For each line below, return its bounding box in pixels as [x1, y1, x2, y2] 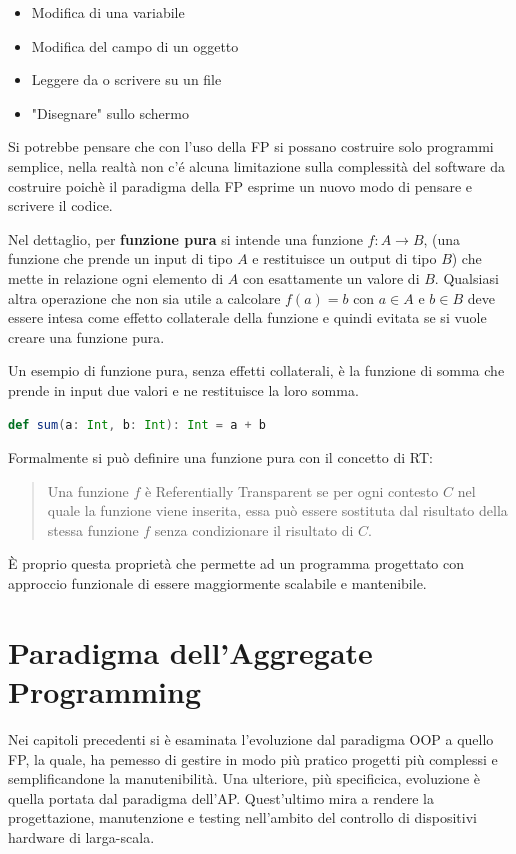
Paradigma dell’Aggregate [8, 631, 373, 672]
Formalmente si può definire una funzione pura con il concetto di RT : [8, 447, 433, 468]
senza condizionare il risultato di [154, 519, 354, 540]
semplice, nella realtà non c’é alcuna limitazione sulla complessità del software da [8, 155, 506, 176]
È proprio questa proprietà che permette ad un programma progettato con [8, 553, 464, 574]
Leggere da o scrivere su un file [31, 69, 222, 90]
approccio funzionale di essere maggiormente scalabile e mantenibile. [8, 573, 427, 594]
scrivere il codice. [8, 195, 113, 216]
